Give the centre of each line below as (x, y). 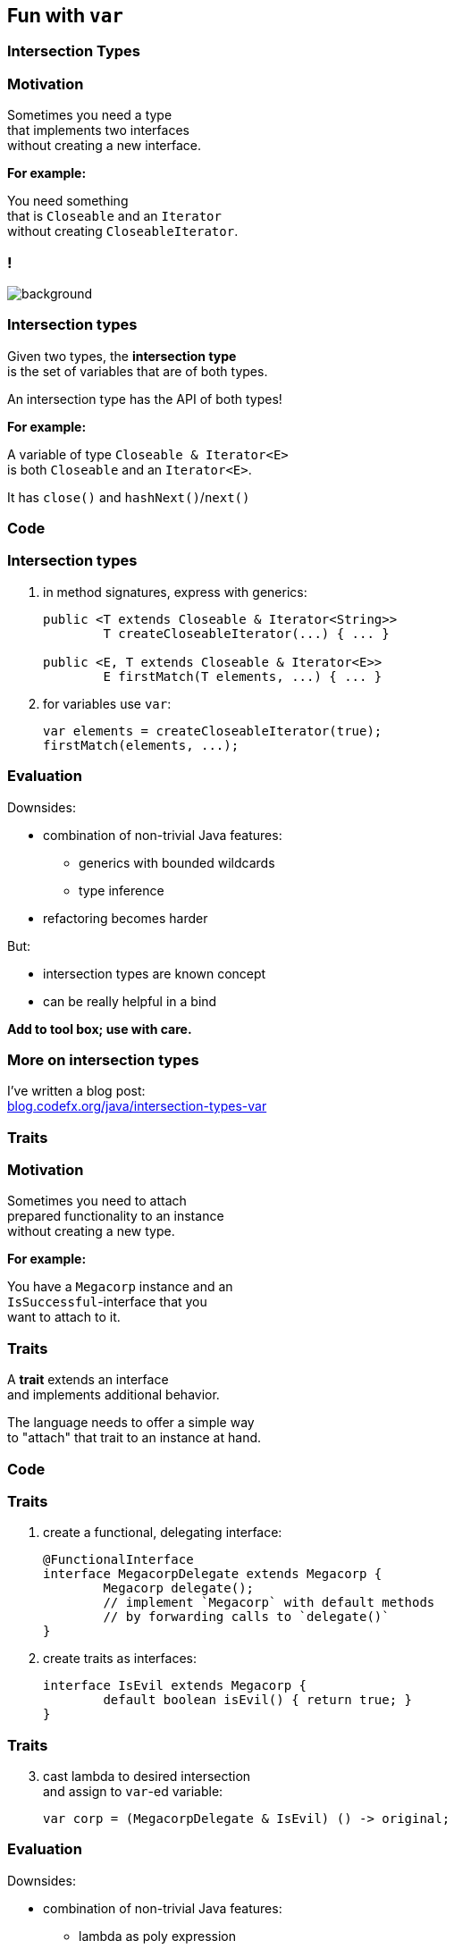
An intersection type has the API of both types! (145, 399)
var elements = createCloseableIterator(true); (213, 731)
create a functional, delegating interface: (163, 1533)
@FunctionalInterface (118, 1560)
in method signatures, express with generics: (175, 592)
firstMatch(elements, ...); (141, 745)
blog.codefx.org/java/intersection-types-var (137, 1106)
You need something (68, 201)
